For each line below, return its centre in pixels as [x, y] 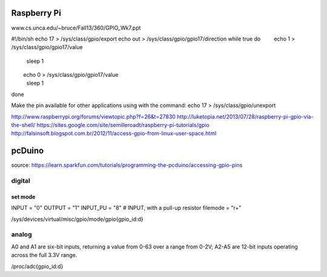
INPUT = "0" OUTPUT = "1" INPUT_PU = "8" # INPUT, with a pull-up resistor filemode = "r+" [126, 208]
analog [21, 235]
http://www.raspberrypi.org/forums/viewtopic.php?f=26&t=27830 [93, 116]
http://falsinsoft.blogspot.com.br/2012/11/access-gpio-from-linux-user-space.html [114, 134]
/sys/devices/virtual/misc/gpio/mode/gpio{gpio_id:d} [77, 219]
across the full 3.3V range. [44, 255]
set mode [23, 197]
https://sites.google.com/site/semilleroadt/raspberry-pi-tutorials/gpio [123, 125]
